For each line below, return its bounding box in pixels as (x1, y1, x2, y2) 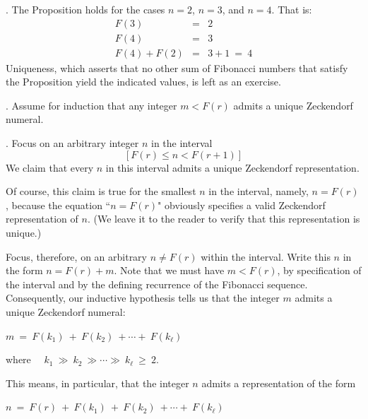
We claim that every (6, 160, 94, 175)
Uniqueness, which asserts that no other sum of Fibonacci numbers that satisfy (6, 60, 348, 75)
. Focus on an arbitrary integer (6, 136, 139, 151)
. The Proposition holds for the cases (6, 2, 165, 16)
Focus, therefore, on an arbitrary (6, 249, 148, 264)
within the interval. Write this (201, 249, 331, 264)
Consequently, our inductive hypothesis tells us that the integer (6, 290, 280, 305)
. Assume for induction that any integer (6, 98, 177, 112)
